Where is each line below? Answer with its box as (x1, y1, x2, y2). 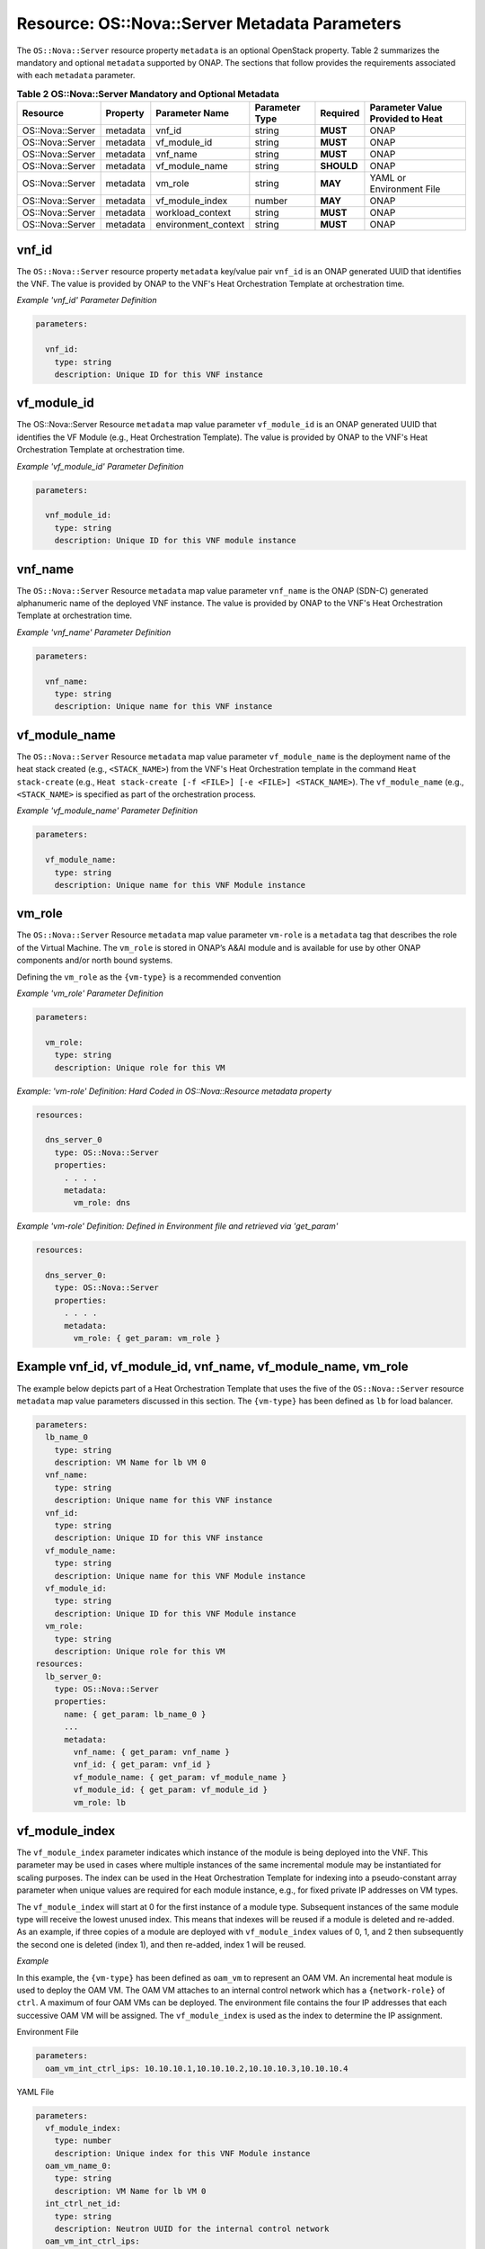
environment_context (155, 219, 245, 231)
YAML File (16, 2086, 54, 2097)
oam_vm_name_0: (45, 2161, 112, 2172)
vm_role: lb (73, 1797, 126, 1807)
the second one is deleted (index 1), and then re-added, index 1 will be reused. (16, 1939, 306, 1949)
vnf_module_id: (45, 510, 112, 521)
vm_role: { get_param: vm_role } (73, 1333, 221, 1343)
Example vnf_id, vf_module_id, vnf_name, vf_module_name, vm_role (16, 1359, 409, 1375)
